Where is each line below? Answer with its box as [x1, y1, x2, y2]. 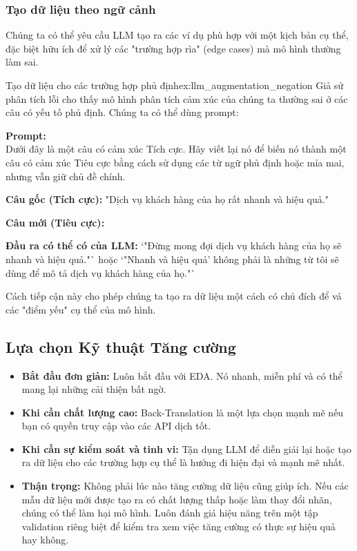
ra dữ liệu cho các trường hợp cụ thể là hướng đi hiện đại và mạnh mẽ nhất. [21, 455, 345, 470]
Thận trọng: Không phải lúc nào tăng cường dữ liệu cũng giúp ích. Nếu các [21, 478, 349, 493]
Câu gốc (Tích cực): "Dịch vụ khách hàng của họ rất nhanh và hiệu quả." [6, 192, 329, 206]
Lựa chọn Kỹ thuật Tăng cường [6, 336, 236, 357]
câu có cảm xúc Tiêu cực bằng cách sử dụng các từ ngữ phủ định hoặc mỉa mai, [6, 155, 345, 169]
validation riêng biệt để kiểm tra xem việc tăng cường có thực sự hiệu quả [21, 519, 336, 533]
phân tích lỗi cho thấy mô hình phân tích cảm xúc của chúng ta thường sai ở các [6, 91, 348, 106]
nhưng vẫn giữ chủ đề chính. [6, 168, 126, 183]
